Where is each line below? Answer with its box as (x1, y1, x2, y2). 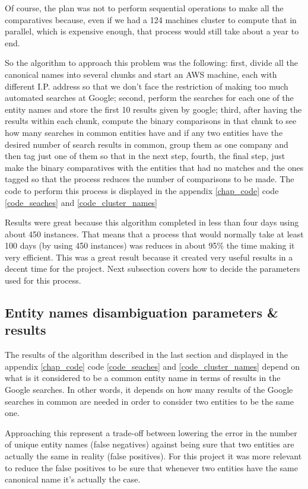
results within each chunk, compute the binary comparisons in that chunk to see (5, 115, 297, 127)
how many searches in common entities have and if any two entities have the (5, 126, 283, 138)
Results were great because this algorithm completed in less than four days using (5, 216, 299, 228)
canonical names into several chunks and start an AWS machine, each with (5, 68, 277, 80)
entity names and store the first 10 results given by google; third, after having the (5, 103, 302, 115)
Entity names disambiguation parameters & (5, 303, 278, 322)
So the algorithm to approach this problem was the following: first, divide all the (5, 56, 298, 69)
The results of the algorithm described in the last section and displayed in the (5, 348, 288, 361)
